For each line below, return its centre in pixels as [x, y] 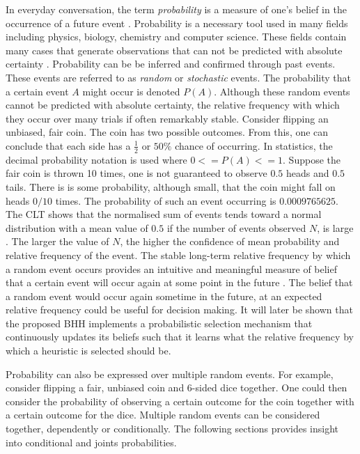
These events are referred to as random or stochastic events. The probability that [179, 77]
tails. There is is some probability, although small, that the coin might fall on [171, 186]
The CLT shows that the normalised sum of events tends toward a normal [164, 214]
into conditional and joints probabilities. [91, 442]
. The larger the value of [57, 241]
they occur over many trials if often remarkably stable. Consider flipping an [167, 118]
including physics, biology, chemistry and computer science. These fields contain [176, 37]
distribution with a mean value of [77, 227]
